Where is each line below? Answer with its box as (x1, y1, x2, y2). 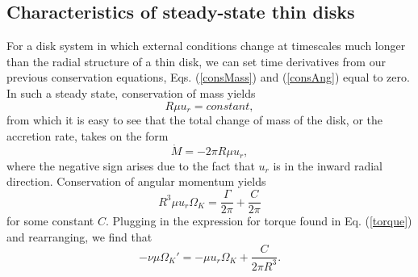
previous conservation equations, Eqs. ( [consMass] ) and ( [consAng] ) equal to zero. (6, 69, 410, 86)
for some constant (6, 212, 94, 229)
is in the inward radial (273, 157, 382, 174)
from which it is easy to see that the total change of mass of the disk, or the (6, 111, 382, 128)
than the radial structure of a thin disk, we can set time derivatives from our (6, 52, 386, 69)
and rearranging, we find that (6, 228, 153, 245)
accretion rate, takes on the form (6, 127, 169, 144)
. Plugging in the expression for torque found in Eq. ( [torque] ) (105, 212, 412, 229)
